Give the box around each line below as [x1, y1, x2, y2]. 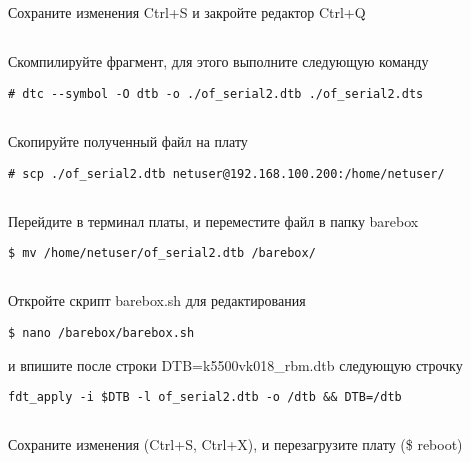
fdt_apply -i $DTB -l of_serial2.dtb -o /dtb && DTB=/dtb [8, 390, 402, 405]
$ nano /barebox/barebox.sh [8, 325, 195, 340]
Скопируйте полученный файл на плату [8, 131, 248, 152]
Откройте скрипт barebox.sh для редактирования [8, 290, 306, 311]
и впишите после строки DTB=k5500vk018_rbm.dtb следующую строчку [8, 354, 463, 375]
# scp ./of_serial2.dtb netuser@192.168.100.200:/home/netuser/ [8, 166, 445, 181]
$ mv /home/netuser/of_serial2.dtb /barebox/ [8, 246, 316, 261]
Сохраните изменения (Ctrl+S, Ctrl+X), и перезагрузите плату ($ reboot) [8, 434, 463, 455]
